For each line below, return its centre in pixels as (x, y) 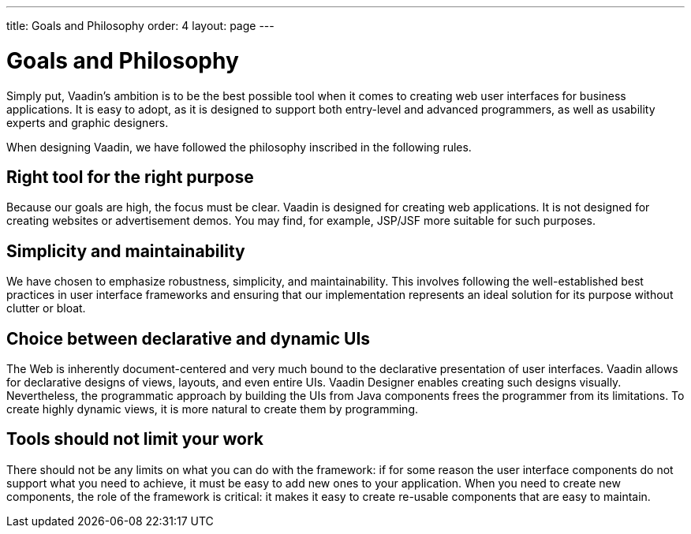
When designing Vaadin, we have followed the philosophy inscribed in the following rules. (239, 147)
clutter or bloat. (46, 308)
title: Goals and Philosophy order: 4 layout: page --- (140, 26)
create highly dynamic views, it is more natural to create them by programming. (212, 409)
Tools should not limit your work (135, 439)
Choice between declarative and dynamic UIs (189, 338)
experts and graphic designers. (88, 122)
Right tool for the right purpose (130, 177)
